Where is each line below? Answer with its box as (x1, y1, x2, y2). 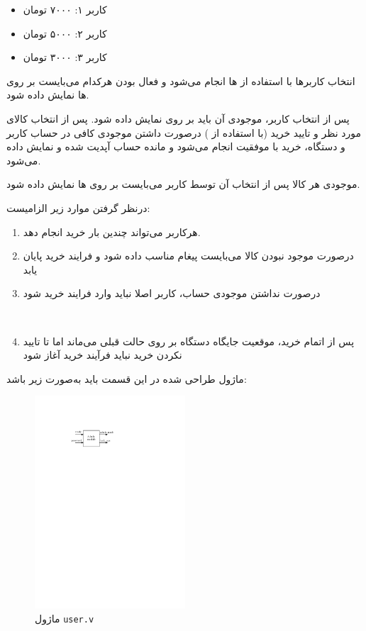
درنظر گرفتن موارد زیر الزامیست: (6, 200, 150, 215)
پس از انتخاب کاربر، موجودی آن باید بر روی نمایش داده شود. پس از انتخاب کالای (6, 111, 350, 125)
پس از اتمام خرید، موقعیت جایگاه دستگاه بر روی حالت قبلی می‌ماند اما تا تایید (23, 333, 355, 348)
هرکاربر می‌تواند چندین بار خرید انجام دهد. (23, 224, 201, 239)
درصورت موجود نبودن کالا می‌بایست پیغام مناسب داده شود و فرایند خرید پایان (23, 248, 354, 263)
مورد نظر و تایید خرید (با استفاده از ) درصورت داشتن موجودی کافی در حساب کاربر (6, 125, 362, 140)
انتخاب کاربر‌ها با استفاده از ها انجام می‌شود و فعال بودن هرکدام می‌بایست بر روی (6, 73, 355, 88)
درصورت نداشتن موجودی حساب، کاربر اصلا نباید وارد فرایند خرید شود (23, 286, 321, 301)
